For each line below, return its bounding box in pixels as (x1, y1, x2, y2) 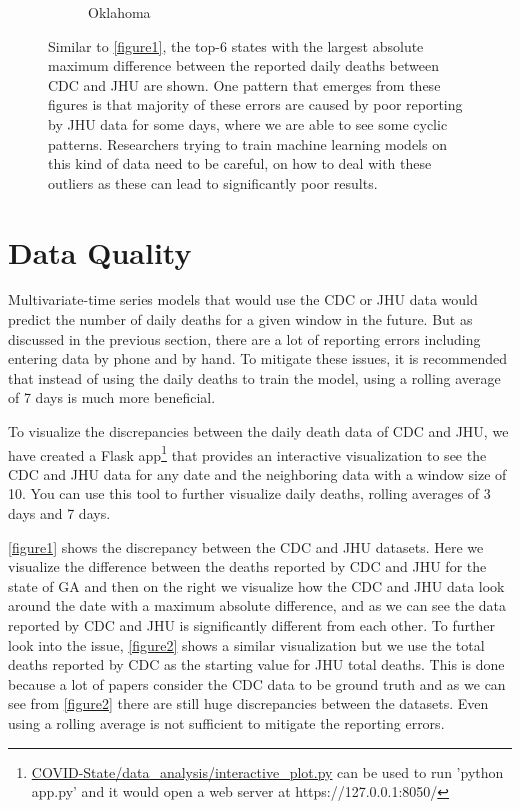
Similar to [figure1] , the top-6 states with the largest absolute (48, 35, 424, 56)
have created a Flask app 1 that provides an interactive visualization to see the (8, 441, 487, 465)
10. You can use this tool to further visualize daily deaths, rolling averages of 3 (8, 483, 491, 504)
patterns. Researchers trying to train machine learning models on (48, 133, 447, 154)
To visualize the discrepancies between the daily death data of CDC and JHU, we (8, 421, 509, 442)
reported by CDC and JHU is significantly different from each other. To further (8, 615, 495, 636)
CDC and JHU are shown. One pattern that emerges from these (48, 74, 441, 95)
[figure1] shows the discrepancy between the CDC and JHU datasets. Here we (8, 536, 484, 557)
